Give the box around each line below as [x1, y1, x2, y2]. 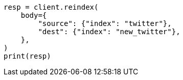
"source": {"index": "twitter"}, [38, 19, 172, 28]
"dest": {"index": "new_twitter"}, [38, 28, 180, 36]
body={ [20, 11, 47, 19]
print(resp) [4, 52, 51, 60]
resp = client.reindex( [4, 3, 99, 11]
